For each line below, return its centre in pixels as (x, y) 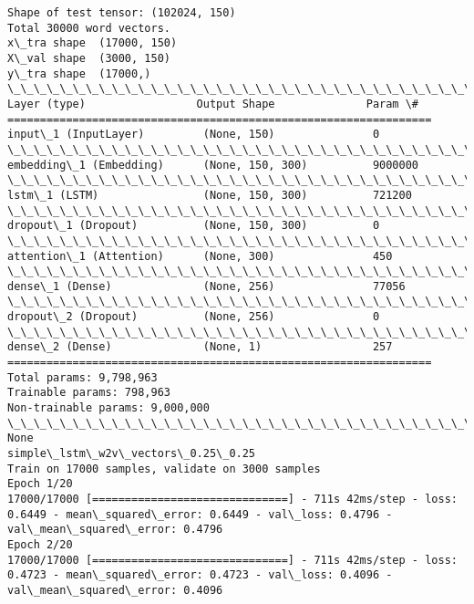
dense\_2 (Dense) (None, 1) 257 (200, 347)
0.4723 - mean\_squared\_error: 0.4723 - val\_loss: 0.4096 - (200, 575)
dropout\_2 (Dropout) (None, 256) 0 (194, 317)
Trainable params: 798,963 (89, 393)
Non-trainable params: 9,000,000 (108, 408)
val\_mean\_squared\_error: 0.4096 (115, 590)
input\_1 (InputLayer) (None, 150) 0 (194, 135)
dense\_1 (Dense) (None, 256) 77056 (206, 286)
